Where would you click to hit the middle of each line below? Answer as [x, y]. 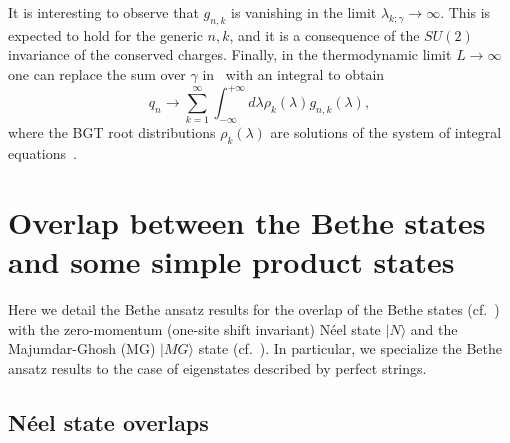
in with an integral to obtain [293, 73]
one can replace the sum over [97, 73]
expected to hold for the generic [105, 34]
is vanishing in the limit [304, 12]
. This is [465, 12]
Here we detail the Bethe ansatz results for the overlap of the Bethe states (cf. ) [254, 309]
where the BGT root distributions [112, 132]
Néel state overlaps [108, 421]
